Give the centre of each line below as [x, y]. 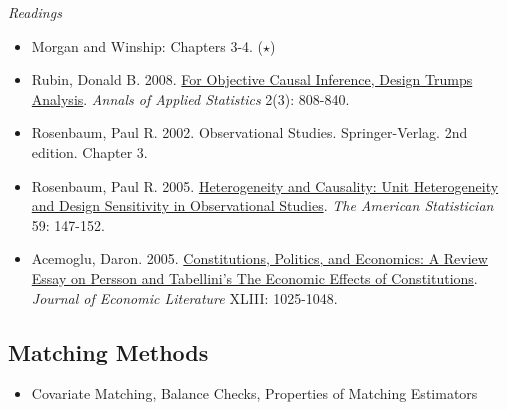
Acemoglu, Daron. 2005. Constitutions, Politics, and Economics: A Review [259, 258]
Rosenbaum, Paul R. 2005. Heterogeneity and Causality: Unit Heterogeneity [265, 185]
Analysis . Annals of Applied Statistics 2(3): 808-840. [190, 98]
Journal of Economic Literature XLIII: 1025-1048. [184, 297]
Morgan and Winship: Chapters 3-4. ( [147, 45]
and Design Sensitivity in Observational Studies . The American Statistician [262, 205]
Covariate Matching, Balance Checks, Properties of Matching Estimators [254, 393]
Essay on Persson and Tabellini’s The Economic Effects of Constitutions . [254, 277]
